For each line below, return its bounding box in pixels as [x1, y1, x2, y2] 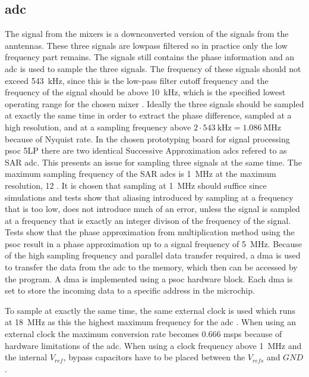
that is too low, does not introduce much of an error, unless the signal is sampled [5, 202, 300, 215]
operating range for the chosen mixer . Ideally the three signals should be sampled [5, 97, 304, 110]
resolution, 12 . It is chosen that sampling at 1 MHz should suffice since [5, 179, 267, 191]
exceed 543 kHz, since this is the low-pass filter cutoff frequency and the [5, 74, 269, 86]
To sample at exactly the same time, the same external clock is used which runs [5, 304, 295, 316]
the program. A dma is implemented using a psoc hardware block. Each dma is [5, 272, 293, 285]
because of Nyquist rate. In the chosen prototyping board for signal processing [5, 132, 290, 145]
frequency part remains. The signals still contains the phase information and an [5, 51, 295, 63]
